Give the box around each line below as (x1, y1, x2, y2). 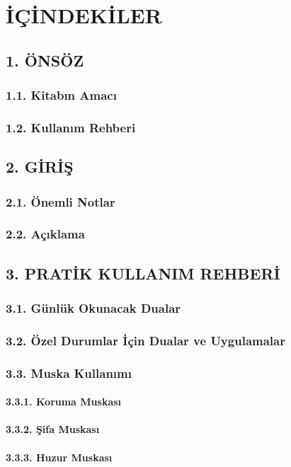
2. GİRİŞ (6, 156, 74, 178)
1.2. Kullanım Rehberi (6, 118, 136, 136)
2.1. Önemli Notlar (6, 192, 115, 210)
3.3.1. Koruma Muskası (6, 394, 122, 409)
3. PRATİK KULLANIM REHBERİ (6, 262, 280, 284)
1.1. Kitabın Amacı (6, 86, 117, 104)
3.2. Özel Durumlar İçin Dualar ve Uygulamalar (6, 331, 285, 349)
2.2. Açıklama (6, 225, 85, 243)
